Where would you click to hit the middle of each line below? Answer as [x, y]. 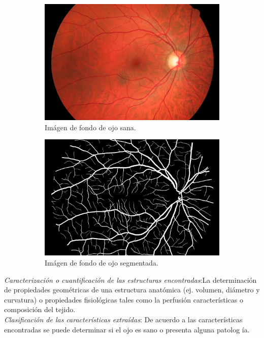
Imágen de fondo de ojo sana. [90, 127]
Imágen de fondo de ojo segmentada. [102, 262]
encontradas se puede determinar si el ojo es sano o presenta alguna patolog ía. [127, 329]
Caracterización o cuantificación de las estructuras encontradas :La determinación [130, 279]
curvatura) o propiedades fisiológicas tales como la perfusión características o [124, 299]
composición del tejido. [40, 309]
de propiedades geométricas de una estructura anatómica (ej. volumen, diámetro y [132, 290]
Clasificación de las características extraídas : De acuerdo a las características [123, 319]
